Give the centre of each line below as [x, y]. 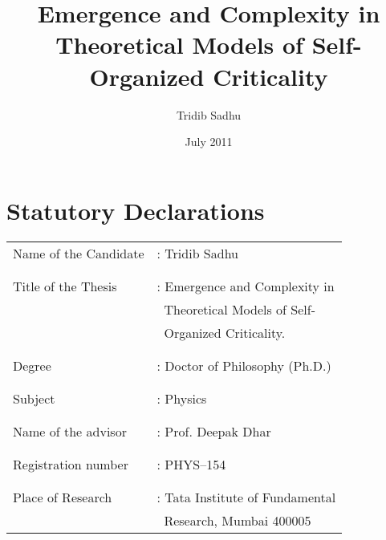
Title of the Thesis [65, 286]
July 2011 [209, 142]
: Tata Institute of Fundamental [246, 497]
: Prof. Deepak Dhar [214, 431]
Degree [32, 365]
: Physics [182, 398]
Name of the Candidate [79, 253]
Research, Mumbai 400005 [238, 520]
